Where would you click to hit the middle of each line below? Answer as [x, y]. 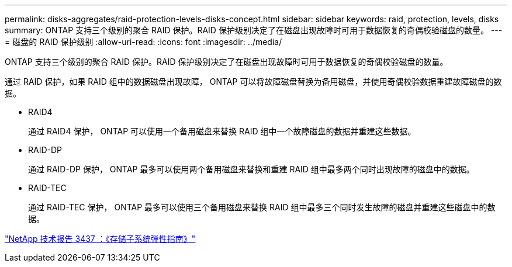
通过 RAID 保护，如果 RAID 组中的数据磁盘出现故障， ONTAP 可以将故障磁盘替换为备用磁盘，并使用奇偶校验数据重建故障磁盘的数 [253, 82]
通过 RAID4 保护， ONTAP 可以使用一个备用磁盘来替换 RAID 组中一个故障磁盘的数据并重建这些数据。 [222, 131]
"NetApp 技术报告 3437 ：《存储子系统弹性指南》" [100, 239]
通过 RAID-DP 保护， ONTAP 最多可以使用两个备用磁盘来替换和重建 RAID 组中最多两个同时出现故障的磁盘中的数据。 [251, 169]
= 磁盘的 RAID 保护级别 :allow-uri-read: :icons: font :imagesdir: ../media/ [143, 42]
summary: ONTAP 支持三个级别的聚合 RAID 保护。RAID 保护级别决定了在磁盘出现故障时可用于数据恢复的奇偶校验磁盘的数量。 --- [254, 30]
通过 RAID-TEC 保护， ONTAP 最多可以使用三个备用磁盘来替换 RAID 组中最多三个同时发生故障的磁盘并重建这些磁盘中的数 [262, 207]
